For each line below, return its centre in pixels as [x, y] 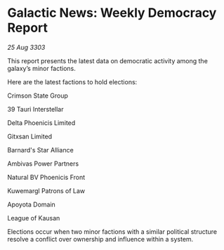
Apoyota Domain [32, 204]
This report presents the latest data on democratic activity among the [108, 60]
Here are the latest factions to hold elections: [72, 81]
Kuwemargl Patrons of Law [46, 190]
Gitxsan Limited [30, 136]
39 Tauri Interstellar [35, 109]
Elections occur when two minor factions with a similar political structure [112, 231]
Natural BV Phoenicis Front [46, 177]
